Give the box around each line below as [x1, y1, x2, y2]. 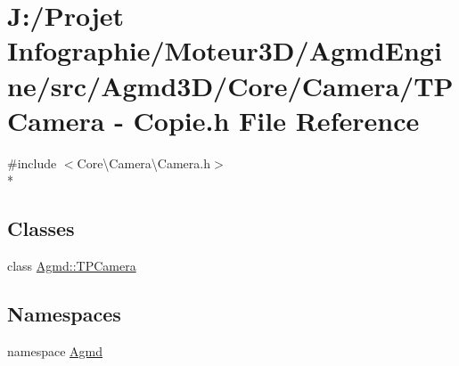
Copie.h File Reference [133, 102, 420, 138]
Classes [7, 215, 75, 242]
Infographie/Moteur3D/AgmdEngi [7, 32, 442, 69]
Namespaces [7, 300, 121, 328]
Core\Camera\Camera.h [77, 153, 210, 172]
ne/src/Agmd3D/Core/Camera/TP [7, 67, 454, 103]
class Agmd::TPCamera [7, 256, 136, 275]
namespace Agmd [7, 341, 103, 360]
